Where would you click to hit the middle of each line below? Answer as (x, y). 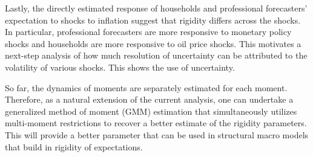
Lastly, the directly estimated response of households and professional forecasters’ (156, 8)
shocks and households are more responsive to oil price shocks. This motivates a (153, 43)
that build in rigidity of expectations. (74, 146)
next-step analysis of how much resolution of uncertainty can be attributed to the (156, 55)
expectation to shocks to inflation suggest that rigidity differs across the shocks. (153, 20)
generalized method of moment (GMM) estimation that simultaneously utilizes (151, 111)
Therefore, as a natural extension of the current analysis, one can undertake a (149, 99)
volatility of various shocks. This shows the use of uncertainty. (120, 67)
